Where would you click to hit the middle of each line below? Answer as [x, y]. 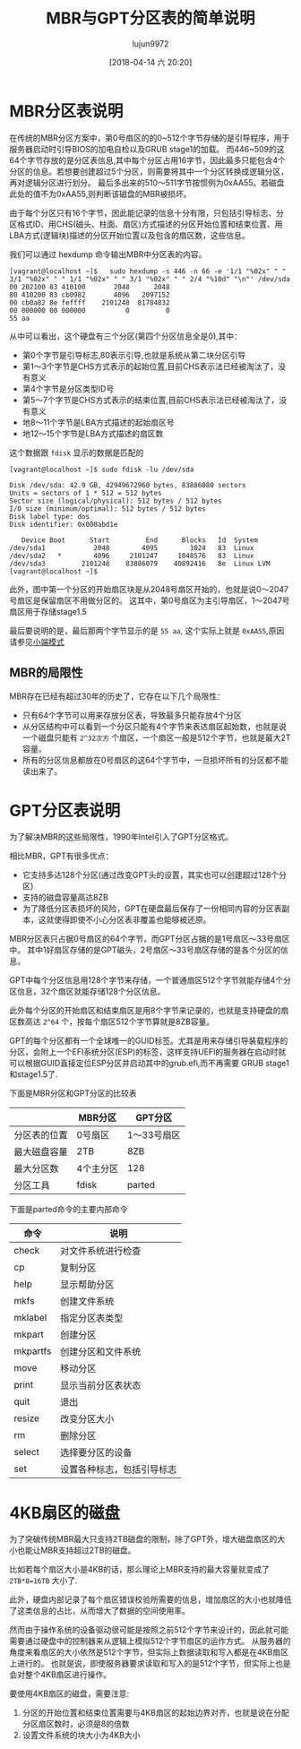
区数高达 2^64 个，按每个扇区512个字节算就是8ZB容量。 [112, 1021]
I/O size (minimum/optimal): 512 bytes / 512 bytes [107, 508]
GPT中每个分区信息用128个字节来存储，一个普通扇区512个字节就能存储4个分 [150, 980]
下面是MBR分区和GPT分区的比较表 [73, 1093]
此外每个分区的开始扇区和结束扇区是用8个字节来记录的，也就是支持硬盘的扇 [149, 1011]
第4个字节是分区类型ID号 [68, 388]
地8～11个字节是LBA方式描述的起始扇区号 [98, 422]
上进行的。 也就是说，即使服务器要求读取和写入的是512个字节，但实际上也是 [150, 1664]
